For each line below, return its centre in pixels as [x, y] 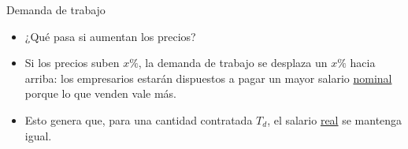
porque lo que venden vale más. [101, 93]
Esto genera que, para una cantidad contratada [139, 119]
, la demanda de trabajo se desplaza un [233, 63]
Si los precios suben [72, 63]
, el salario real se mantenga [335, 119]
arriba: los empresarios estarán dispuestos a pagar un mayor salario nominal [208, 78]
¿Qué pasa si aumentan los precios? [110, 36]
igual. [38, 135]
